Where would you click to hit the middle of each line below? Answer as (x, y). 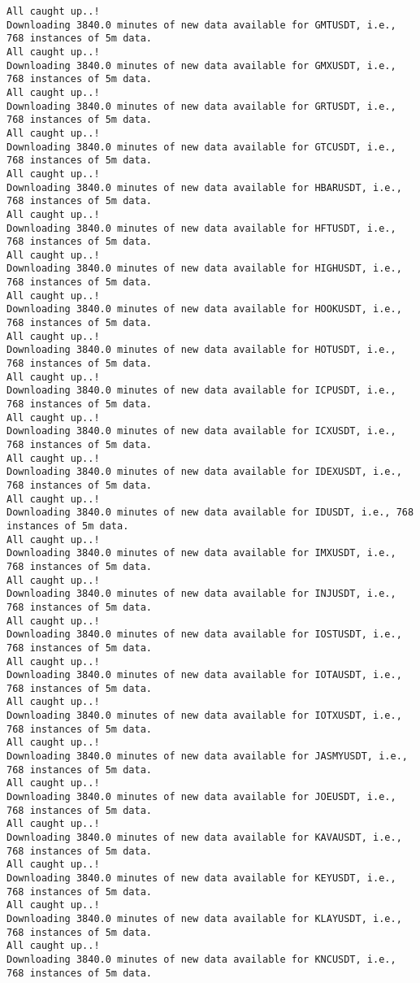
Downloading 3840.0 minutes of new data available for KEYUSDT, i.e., (201, 878)
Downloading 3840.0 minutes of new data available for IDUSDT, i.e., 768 (210, 513)
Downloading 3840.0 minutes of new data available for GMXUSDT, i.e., (201, 65)
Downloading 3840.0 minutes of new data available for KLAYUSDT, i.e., (204, 918)
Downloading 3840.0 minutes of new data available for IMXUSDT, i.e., (201, 553)
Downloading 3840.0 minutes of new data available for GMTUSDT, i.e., (201, 25)
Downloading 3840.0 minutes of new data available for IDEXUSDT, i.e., (204, 472)
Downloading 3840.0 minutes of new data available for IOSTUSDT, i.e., (204, 635)
